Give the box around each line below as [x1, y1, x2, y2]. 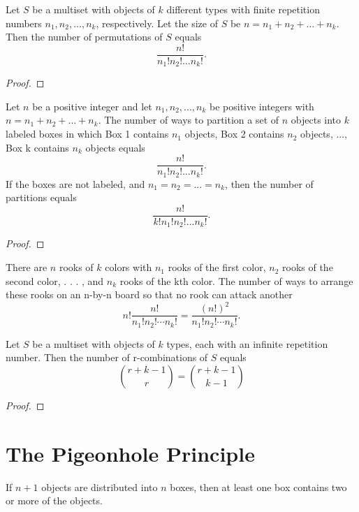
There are [6, 260, 47, 275]
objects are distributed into [41, 479, 158, 494]
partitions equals [6, 190, 77, 205]
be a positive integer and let [32, 98, 152, 113]
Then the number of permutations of [6, 29, 163, 44]
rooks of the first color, [168, 260, 266, 275]
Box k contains [6, 140, 69, 154]
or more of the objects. [6, 493, 103, 508]
